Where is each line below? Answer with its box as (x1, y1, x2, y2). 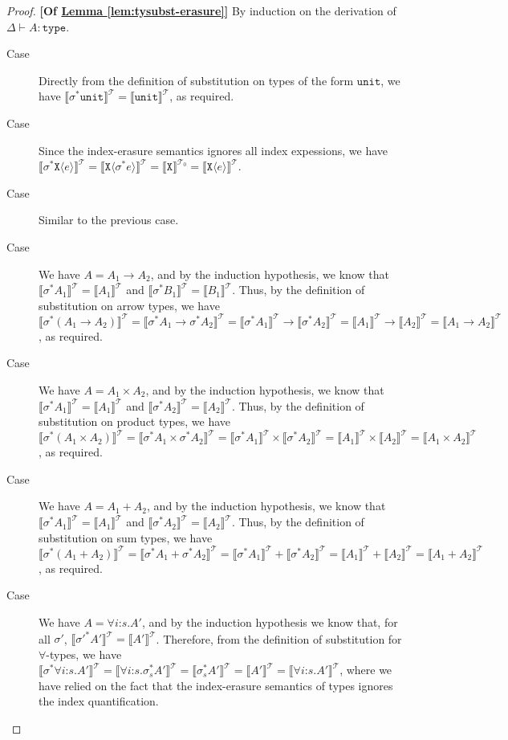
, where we (339, 661, 392, 678)
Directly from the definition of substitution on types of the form (39, 72, 354, 88)
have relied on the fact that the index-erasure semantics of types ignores (39, 677, 393, 693)
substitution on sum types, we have (39, 529, 213, 546)
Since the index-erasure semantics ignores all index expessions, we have (39, 141, 388, 158)
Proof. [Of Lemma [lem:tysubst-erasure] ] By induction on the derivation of (6, 2, 396, 18)
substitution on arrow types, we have (39, 296, 220, 313)
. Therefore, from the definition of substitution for (156, 630, 402, 647)
